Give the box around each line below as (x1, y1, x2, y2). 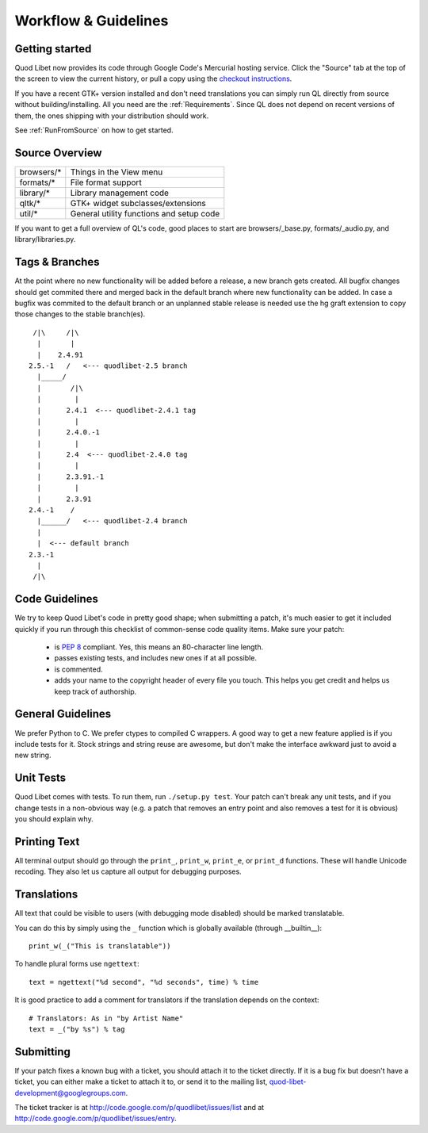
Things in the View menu (70, 167, 163, 178)
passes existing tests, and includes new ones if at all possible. (54, 653, 258, 663)
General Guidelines (14, 707, 111, 721)
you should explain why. (14, 814, 94, 824)
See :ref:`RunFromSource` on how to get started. (14, 125, 174, 135)
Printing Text (14, 835, 80, 848)
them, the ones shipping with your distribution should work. (14, 111, 209, 121)
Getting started (14, 42, 92, 56)
